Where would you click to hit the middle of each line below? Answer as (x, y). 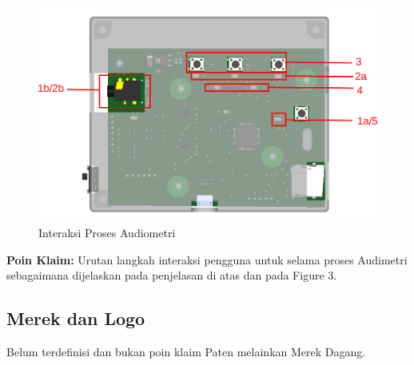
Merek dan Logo (76, 318)
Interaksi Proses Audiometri (107, 233)
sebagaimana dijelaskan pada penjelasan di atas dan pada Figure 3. (172, 275)
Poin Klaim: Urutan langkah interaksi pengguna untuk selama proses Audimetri (207, 259)
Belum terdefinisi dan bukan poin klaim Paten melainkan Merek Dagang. (186, 352)
